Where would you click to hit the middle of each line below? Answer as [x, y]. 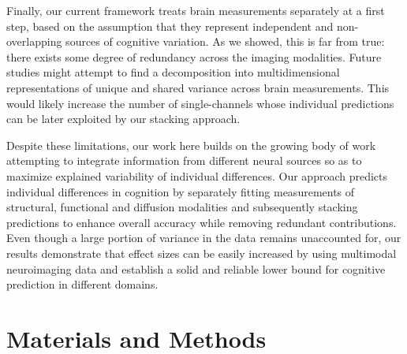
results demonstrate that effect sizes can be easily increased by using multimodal [202, 253]
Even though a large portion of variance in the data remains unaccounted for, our [204, 238]
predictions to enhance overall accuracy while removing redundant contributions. [202, 222]
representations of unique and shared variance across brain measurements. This [198, 87]
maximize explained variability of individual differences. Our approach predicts [197, 175]
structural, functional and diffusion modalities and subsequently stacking [182, 207]
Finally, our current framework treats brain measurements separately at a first [196, 10]
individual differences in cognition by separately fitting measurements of [181, 191]
